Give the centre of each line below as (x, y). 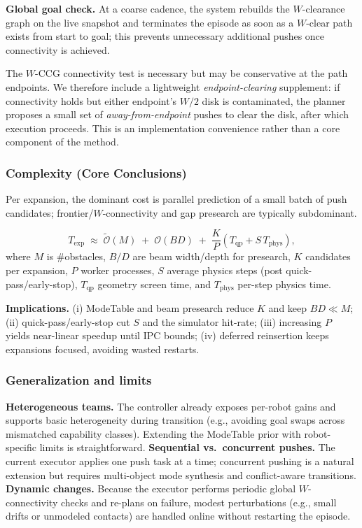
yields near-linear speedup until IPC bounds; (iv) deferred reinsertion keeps (167, 335)
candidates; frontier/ (50, 212)
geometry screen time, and (154, 284)
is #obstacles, (76, 256)
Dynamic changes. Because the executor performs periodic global (151, 488)
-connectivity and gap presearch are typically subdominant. (230, 212)
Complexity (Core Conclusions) (96, 172)
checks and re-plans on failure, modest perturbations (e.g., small (199, 502)
